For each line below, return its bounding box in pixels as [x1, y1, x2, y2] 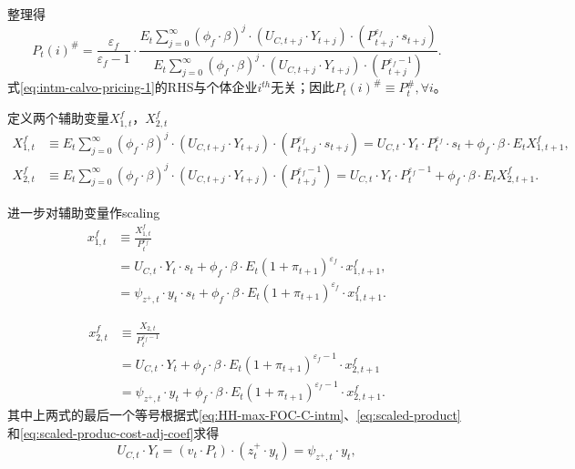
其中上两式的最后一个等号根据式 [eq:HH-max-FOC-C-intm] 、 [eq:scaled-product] [7, 404, 461, 423]
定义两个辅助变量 [7, 108, 109, 127]
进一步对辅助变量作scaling [7, 202, 160, 221]
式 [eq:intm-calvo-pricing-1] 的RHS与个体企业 [7, 77, 258, 97]
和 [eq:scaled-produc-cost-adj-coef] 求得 [7, 423, 220, 442]
